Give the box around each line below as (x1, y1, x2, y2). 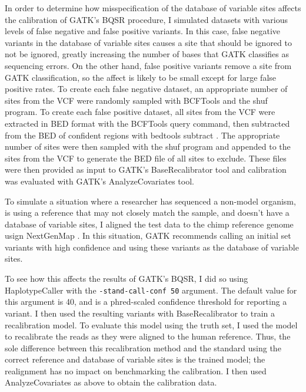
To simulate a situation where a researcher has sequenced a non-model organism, (5, 195, 296, 207)
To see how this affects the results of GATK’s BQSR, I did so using (5, 272, 248, 285)
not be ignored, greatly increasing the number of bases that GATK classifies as (5, 48, 289, 60)
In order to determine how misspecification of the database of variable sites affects (5, 2, 301, 14)
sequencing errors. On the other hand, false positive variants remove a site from (5, 59, 292, 71)
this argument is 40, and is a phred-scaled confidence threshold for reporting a (5, 295, 287, 308)
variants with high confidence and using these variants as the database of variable (5, 241, 299, 253)
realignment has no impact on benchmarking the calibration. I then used (5, 364, 267, 377)
